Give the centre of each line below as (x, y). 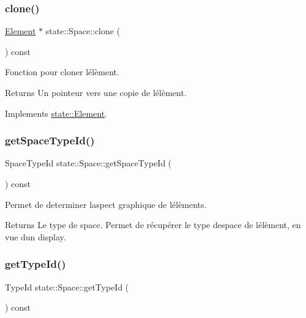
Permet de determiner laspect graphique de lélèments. (106, 204)
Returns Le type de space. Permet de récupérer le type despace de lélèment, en (153, 225)
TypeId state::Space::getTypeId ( (67, 287)
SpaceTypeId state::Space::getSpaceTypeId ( (88, 163)
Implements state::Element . (56, 113)
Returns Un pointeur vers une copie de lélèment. (96, 92)
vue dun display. (35, 236)
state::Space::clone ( (83, 31)
